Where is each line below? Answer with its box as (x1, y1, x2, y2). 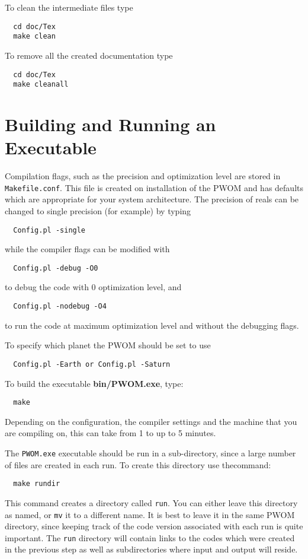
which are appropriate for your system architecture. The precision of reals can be (5, 193, 299, 205)
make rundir (13, 479, 60, 488)
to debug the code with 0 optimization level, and (5, 281, 182, 293)
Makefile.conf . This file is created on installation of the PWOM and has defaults (5, 181, 303, 193)
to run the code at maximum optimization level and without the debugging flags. (5, 319, 299, 331)
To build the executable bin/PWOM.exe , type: (5, 377, 184, 389)
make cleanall (13, 80, 69, 89)
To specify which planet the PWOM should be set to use (5, 339, 211, 351)
